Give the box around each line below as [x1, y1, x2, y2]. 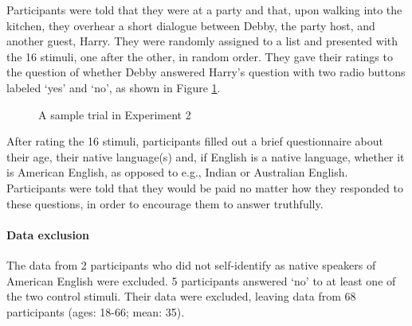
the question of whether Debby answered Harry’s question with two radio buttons [6, 64, 406, 80]
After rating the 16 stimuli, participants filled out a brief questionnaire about [6, 133, 383, 149]
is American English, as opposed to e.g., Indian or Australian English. [6, 164, 348, 180]
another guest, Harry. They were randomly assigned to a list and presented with [6, 33, 398, 49]
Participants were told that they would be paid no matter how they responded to [6, 179, 403, 196]
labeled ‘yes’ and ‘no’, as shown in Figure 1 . [6, 79, 221, 95]
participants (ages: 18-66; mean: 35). [6, 303, 185, 320]
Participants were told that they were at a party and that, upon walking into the [6, 2, 402, 17]
